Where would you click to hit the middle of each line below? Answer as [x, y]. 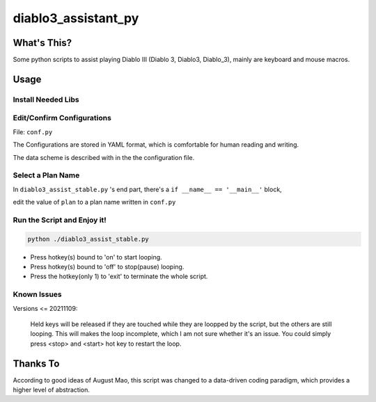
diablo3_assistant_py [76, 18]
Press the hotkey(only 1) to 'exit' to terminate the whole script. [119, 276]
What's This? [42, 43]
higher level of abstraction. [51, 390]
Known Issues [37, 294]
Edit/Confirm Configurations [62, 118]
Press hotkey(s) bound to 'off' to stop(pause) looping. [107, 267]
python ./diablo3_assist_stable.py [88, 239]
